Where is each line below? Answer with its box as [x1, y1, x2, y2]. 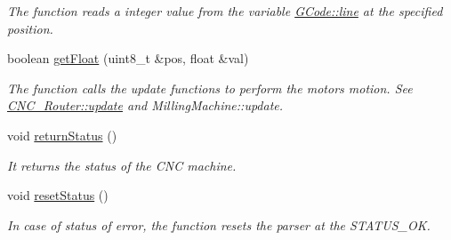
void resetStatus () [7, 186, 109, 204]
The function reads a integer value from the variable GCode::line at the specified [7, 2, 443, 20]
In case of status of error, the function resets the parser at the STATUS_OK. [7, 215, 431, 234]
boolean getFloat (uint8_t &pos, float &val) [7, 49, 249, 68]
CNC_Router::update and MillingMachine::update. [7, 96, 284, 115]
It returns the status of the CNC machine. [7, 156, 237, 174]
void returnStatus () [7, 125, 117, 144]
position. [7, 19, 53, 37]
